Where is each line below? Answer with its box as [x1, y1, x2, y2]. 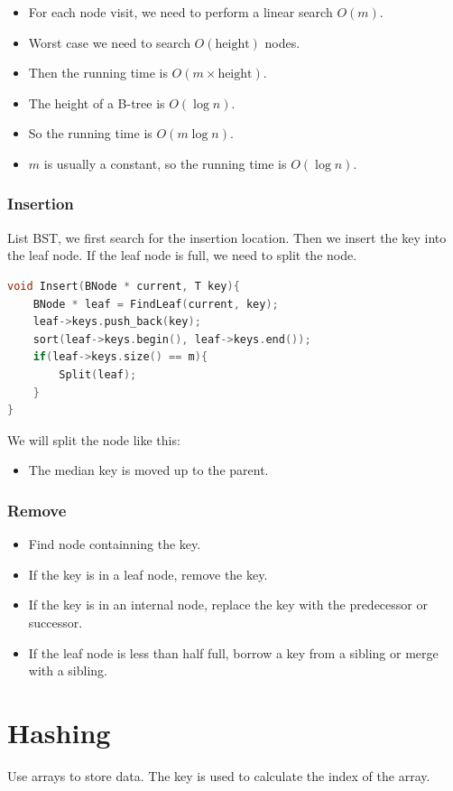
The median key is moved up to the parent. [28, 461, 269, 479]
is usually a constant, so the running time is [43, 154, 287, 172]
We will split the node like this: [7, 430, 180, 449]
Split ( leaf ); [59, 368, 137, 381]
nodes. [264, 33, 300, 51]
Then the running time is [28, 63, 168, 82]
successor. [28, 612, 83, 631]
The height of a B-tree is [28, 93, 165, 112]
